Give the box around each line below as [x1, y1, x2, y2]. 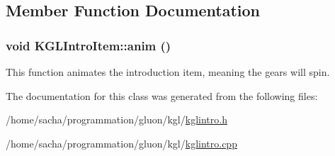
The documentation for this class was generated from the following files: [6, 88, 318, 103]
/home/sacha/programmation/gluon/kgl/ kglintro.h [6, 112, 227, 127]
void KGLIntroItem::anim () [6, 36, 171, 54]
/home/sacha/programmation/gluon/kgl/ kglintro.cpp [6, 135, 237, 150]
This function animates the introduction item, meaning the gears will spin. [6, 65, 330, 79]
